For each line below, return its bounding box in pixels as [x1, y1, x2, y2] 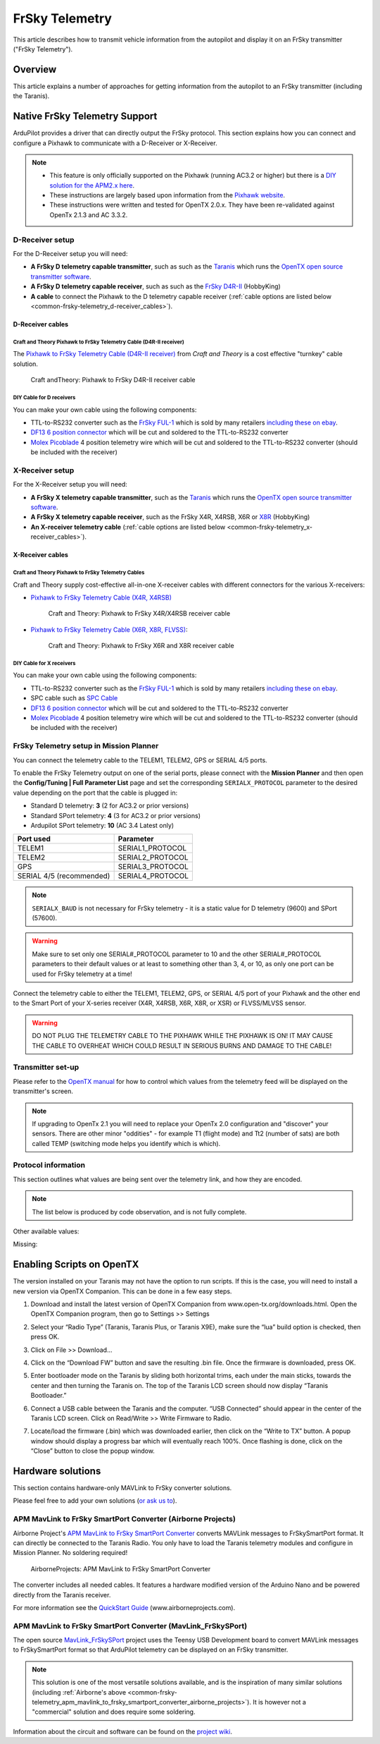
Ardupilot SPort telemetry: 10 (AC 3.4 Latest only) [30, 821, 175, 829]
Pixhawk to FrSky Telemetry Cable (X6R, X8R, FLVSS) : [30, 625, 188, 634]
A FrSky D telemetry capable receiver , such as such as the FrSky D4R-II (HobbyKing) [30, 282, 281, 291]
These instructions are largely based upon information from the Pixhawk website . [49, 191, 285, 200]
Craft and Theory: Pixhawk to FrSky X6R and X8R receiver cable [48, 642, 235, 650]
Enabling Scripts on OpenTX [13, 1259, 139, 1271]
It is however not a [252, 1698, 306, 1707]
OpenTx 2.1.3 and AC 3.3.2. [49, 210, 128, 219]
